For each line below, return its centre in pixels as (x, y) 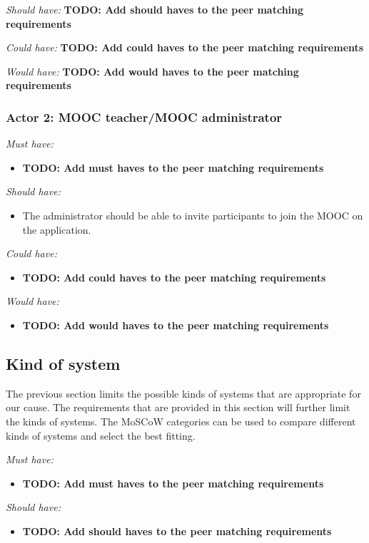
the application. (57, 229)
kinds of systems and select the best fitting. (101, 435)
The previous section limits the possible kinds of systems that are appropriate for (183, 393)
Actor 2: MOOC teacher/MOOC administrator (144, 117)
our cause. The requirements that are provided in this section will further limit (178, 407)
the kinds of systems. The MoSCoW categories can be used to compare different (181, 421)
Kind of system (63, 363)
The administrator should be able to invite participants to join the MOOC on (193, 215)
